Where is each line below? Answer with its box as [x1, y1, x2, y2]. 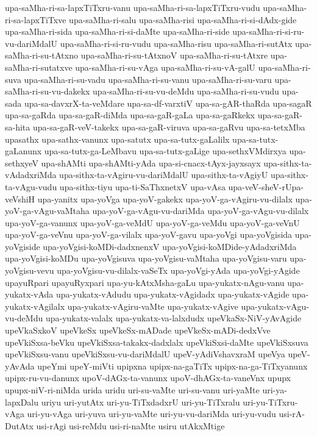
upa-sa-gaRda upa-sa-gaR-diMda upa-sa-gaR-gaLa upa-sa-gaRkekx [5, 109, 255, 121]
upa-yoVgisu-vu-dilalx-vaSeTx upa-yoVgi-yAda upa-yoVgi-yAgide [57, 264, 300, 277]
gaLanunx [5, 145, 42, 157]
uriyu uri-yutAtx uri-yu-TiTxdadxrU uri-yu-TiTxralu [41, 395, 240, 408]
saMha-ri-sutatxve [5, 60, 73, 73]
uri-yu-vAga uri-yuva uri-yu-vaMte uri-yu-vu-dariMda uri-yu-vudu [27, 407, 276, 420]
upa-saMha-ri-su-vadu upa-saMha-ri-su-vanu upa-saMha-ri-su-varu [24, 73, 272, 85]
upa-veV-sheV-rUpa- [228, 180, 304, 193]
